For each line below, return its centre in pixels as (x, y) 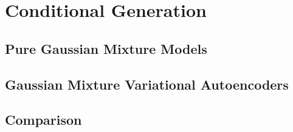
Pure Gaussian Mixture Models (106, 48)
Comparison (43, 120)
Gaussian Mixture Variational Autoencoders (147, 84)
